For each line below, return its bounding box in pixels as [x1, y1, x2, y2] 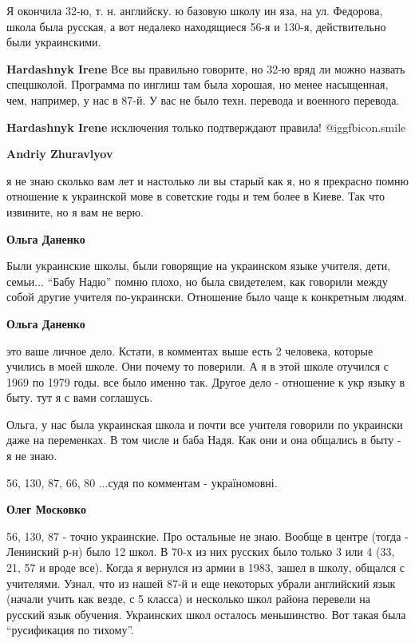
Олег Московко [6, 501, 86, 518]
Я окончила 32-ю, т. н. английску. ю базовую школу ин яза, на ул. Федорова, [6, 2, 383, 18]
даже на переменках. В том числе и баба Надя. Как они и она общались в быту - [6, 431, 401, 448]
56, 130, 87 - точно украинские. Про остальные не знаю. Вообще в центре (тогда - [6, 527, 409, 544]
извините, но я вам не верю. [6, 203, 144, 220]
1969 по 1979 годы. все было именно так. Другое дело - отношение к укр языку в [6, 373, 405, 390]
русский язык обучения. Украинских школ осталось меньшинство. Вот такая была [6, 605, 406, 622]
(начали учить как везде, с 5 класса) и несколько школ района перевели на [6, 590, 370, 607]
